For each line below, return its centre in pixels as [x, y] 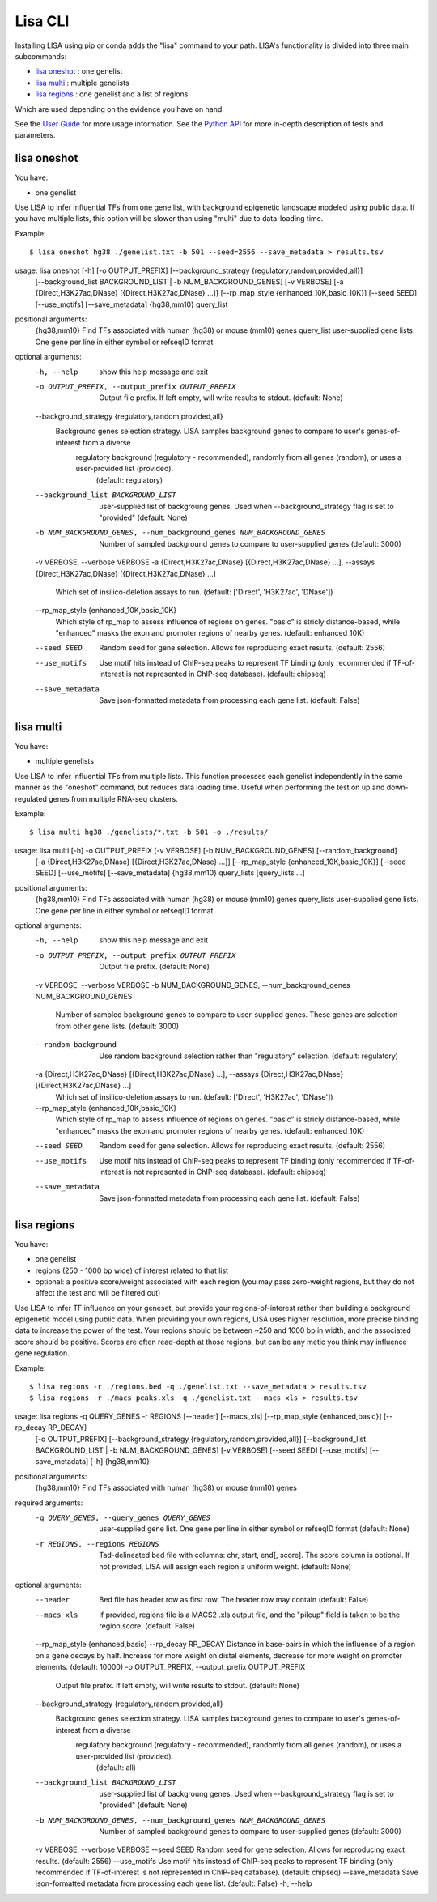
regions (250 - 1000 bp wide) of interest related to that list [132, 1270]
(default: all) [116, 1767]
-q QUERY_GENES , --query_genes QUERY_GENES [123, 1517]
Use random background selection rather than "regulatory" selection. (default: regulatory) [249, 1056]
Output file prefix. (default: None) [155, 967]
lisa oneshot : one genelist [79, 71]
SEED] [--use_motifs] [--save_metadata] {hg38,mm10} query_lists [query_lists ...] [170, 873]
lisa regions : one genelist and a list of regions [112, 94]
